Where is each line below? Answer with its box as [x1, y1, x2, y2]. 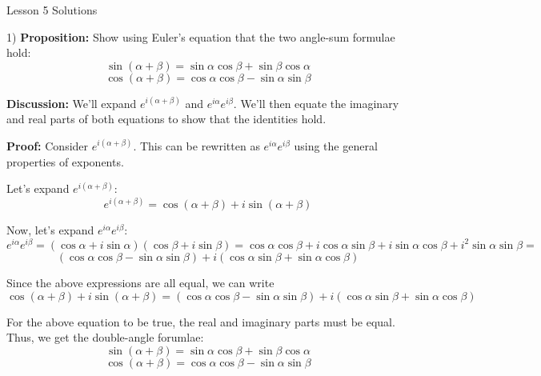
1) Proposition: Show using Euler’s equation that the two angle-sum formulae [6, 28, 395, 45]
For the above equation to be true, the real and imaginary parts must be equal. [6, 313, 395, 330]
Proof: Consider [6, 137, 89, 154]
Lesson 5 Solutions [6, 2, 98, 18]
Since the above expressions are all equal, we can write [6, 274, 275, 290]
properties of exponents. [6, 153, 124, 170]
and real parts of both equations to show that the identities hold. [6, 110, 327, 127]
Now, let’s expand [6, 222, 94, 238]
